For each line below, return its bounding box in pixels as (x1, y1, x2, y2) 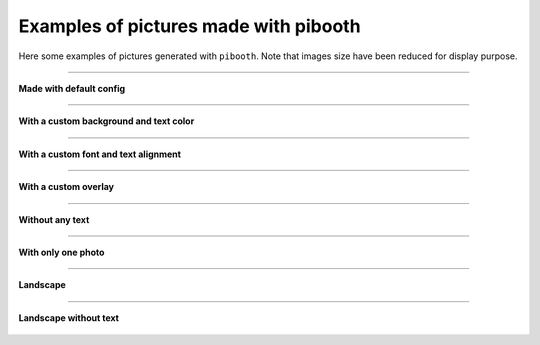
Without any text (18, 213, 90, 225)
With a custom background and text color (18, 115, 195, 127)
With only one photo (18, 246, 105, 258)
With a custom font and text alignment (18, 148, 182, 160)
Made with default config (18, 82, 126, 94)
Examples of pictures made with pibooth (18, 15, 361, 37)
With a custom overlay (18, 181, 115, 193)
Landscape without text (18, 311, 120, 324)
